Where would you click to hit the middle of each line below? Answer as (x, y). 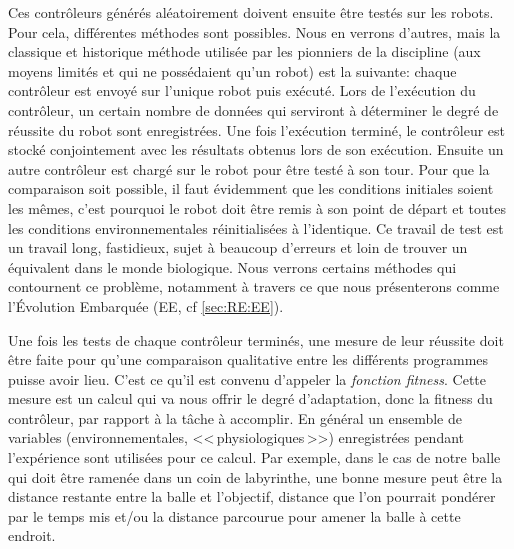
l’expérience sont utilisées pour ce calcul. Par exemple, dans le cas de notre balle (254, 457)
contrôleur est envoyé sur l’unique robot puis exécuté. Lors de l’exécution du (242, 90)
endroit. (32, 535)
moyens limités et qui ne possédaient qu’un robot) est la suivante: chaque (232, 70)
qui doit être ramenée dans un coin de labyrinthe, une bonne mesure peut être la (255, 476)
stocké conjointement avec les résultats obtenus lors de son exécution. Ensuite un (256, 149)
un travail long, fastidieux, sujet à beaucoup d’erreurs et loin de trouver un (238, 247)
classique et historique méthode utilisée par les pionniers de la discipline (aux (244, 51)
